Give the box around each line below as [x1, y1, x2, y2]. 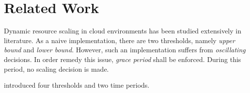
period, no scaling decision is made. [4, 63, 109, 74]
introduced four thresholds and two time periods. [4, 80, 150, 90]
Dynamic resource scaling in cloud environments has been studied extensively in [4, 26, 241, 36]
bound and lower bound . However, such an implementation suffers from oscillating [4, 45, 246, 55]
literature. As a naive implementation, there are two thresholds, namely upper [4, 35, 235, 45]
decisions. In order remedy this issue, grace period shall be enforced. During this [4, 54, 241, 64]
